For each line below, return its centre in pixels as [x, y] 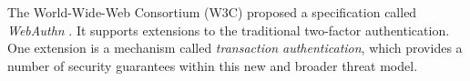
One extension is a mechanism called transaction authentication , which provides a [235, 48]
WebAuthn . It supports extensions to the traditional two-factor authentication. [229, 30]
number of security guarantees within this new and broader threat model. [213, 65]
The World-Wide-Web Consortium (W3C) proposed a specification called [212, 12]
